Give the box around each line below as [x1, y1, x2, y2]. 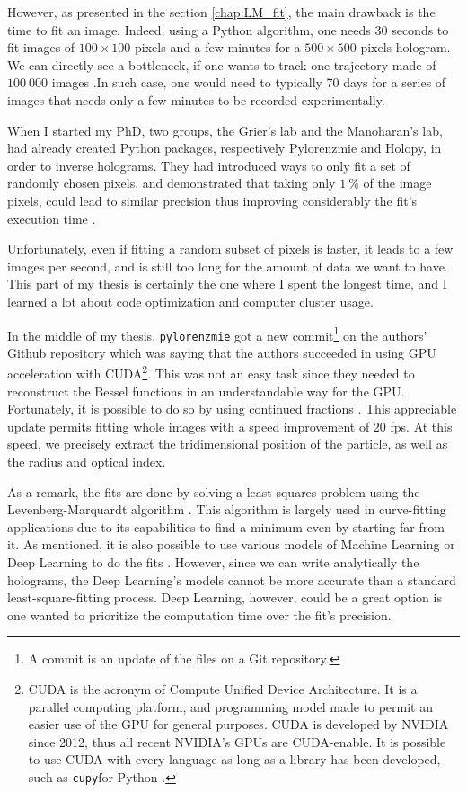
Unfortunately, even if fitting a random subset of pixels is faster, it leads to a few [7, 239, 454, 258]
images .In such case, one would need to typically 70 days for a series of [51, 73, 446, 92]
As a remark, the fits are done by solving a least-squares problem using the [7, 482, 420, 501]
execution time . [7, 209, 96, 227]
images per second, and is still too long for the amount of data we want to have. [7, 256, 448, 275]
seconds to [392, 20, 449, 39]
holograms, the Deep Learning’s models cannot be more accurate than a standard [7, 570, 456, 589]
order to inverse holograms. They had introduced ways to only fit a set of [7, 156, 410, 174]
